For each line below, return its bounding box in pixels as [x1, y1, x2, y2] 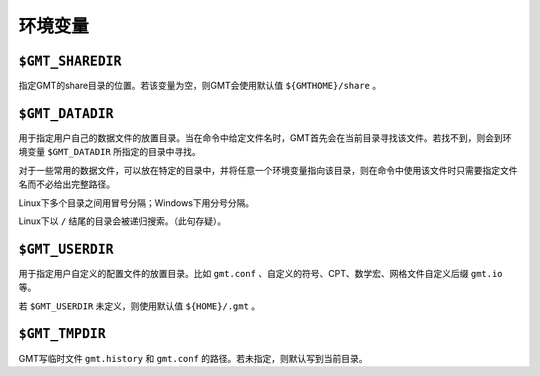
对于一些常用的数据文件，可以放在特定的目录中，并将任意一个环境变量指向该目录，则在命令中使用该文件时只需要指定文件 [18, 164, 518, 176]
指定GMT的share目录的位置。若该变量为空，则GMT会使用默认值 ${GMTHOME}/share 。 [18, 80, 382, 92]
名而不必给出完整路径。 [18, 178, 115, 190]
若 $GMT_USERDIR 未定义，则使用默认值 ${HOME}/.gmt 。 [18, 300, 261, 312]
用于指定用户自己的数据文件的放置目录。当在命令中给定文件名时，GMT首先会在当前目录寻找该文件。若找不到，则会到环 [18, 131, 512, 144]
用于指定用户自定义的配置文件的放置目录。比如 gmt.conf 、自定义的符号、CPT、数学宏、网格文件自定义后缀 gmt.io [18, 267, 504, 279]
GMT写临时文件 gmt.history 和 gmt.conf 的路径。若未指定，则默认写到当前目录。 [18, 352, 369, 364]
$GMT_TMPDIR [18, 326, 107, 342]
